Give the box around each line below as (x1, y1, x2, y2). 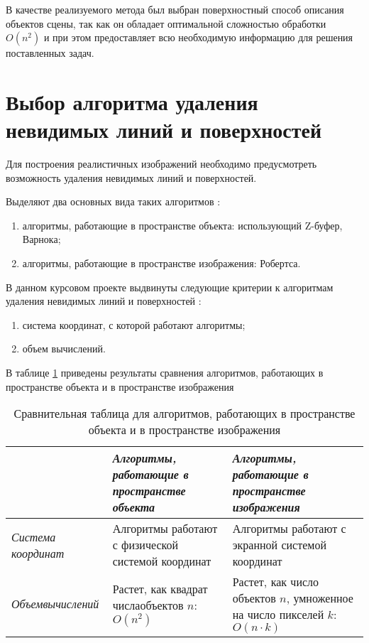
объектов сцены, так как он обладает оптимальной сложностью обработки (6, 16, 326, 31)
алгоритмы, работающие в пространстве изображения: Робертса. (22, 256, 301, 271)
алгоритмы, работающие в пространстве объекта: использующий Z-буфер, (22, 217, 343, 232)
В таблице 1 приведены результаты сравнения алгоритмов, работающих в (6, 365, 324, 380)
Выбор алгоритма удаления (6, 87, 258, 116)
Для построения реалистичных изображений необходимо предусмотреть (6, 156, 317, 171)
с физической (112, 536, 179, 553)
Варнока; (22, 232, 61, 247)
